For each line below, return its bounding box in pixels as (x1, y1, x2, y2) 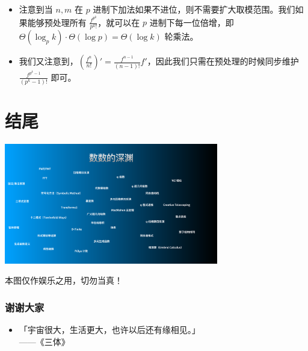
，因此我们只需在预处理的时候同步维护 (147, 55, 299, 67)
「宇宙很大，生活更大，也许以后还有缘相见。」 (19, 323, 200, 336)
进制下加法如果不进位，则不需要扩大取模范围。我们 (93, 3, 295, 15)
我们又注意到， (19, 55, 78, 67)
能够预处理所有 (27, 16, 87, 28)
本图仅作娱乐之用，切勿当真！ (5, 274, 123, 287)
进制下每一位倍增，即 (149, 16, 234, 28)
